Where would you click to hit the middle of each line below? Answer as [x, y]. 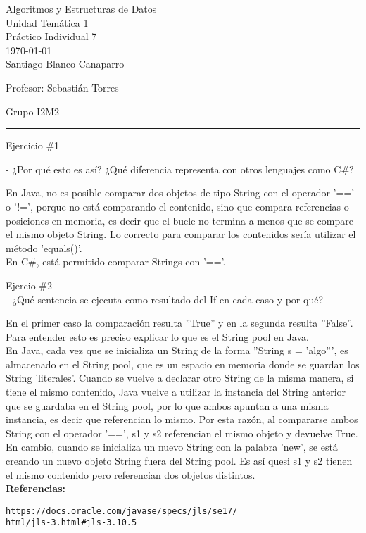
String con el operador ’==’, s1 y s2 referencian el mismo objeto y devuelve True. [182, 433]
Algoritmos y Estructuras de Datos [81, 8]
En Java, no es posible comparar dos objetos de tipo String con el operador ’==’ [180, 193]
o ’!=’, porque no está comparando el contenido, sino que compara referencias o [177, 206]
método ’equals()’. [44, 247]
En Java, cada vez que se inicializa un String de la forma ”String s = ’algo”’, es [177, 350]
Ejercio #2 [29, 285]
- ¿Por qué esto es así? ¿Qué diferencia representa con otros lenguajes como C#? [180, 169]
